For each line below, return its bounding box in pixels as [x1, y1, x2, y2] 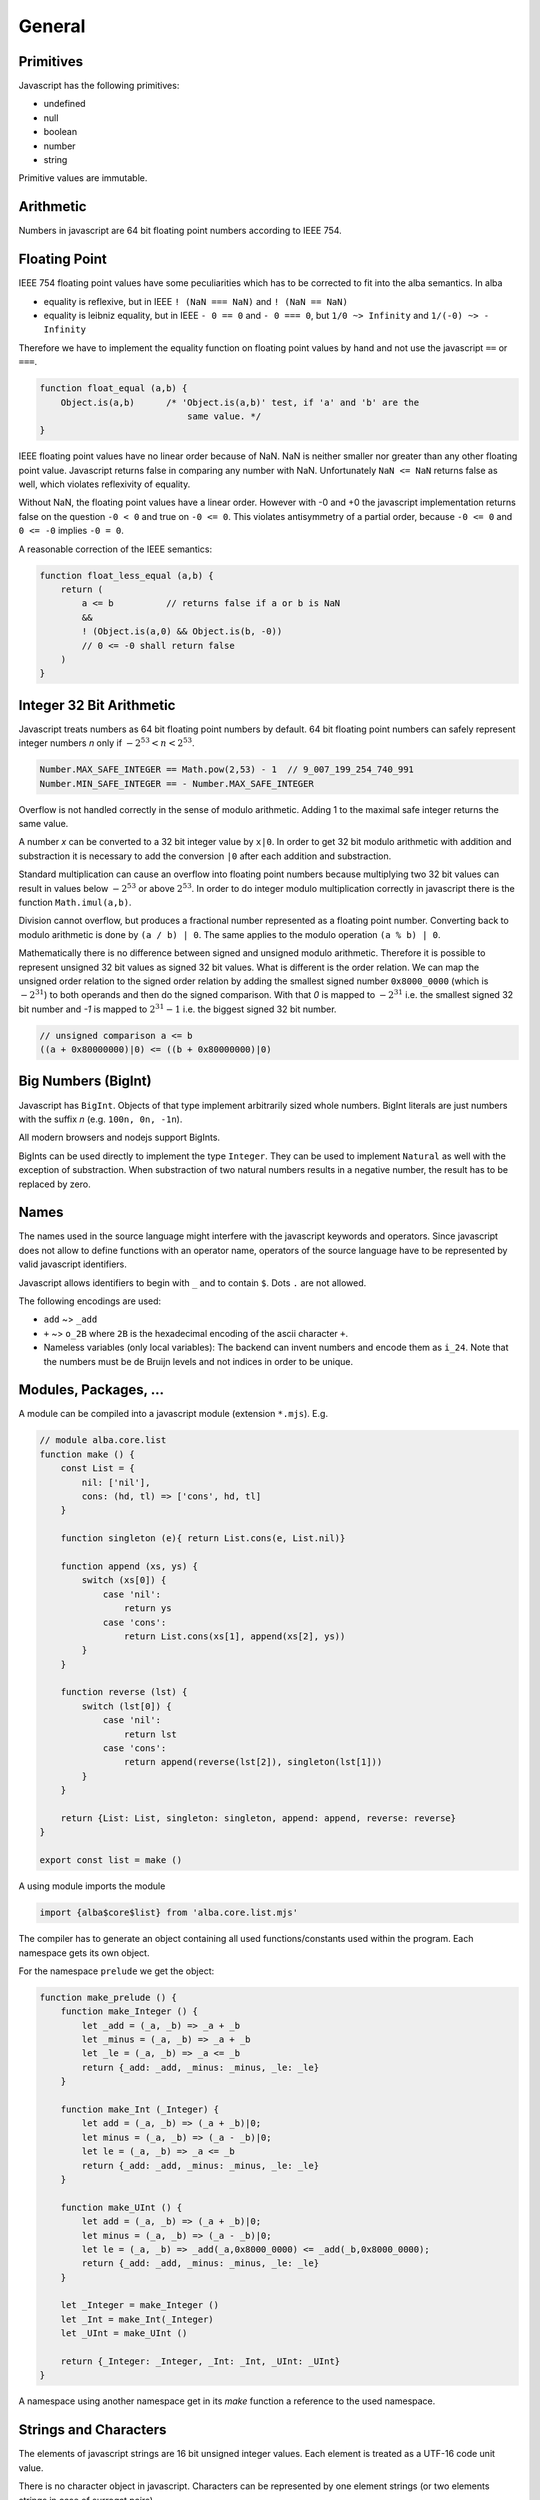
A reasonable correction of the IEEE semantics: [18, 543, 213, 555]
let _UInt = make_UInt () [60, 2328, 188, 2339]
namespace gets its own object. [18, 1946, 150, 1959]
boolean [43, 126, 78, 138]
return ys [123, 1603, 172, 1614]
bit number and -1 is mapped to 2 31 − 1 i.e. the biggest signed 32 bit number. [18, 1002, 337, 1015]
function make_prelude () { [39, 1991, 177, 2003]
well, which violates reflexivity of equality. [18, 478, 191, 490]
